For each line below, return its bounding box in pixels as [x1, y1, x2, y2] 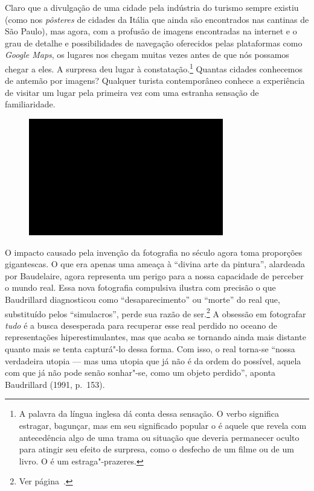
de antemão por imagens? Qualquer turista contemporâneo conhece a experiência [5, 74, 305, 87]
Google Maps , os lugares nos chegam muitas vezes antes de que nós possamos [5, 48, 289, 61]
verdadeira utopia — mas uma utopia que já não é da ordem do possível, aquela [5, 354, 301, 367]
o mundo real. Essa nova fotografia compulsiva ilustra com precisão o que [5, 281, 276, 294]
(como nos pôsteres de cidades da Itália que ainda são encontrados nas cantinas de [5, 13, 309, 25]
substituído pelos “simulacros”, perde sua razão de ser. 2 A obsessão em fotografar [5, 305, 306, 320]
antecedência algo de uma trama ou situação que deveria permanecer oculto [19, 431, 300, 443]
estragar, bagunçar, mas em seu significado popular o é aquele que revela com [19, 419, 307, 431]
